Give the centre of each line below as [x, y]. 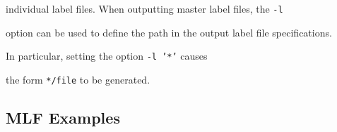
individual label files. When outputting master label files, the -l [144, 8]
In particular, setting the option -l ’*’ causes [107, 56]
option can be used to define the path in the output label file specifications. [169, 32]
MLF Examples [63, 117]
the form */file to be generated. [78, 79]
